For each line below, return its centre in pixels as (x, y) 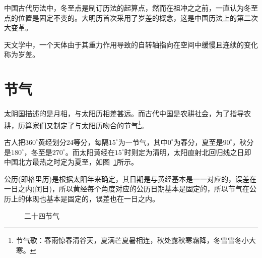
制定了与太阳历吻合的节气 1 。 (101, 124)
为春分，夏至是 (198, 142)
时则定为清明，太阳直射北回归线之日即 (188, 152)
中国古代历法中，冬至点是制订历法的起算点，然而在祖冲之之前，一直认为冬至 (131, 8)
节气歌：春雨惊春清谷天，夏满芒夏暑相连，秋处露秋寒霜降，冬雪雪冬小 (132, 240)
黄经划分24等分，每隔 (73, 142)
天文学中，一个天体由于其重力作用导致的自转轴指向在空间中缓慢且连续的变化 (131, 44)
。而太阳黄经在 (90, 152)
